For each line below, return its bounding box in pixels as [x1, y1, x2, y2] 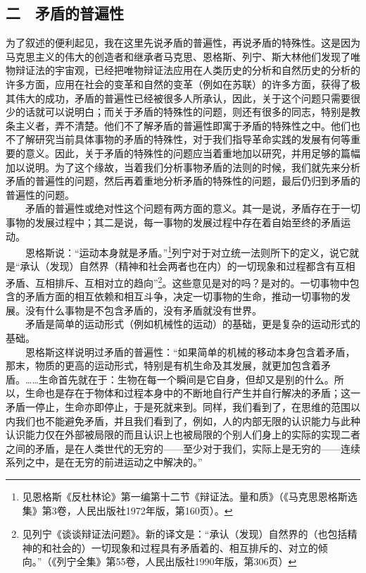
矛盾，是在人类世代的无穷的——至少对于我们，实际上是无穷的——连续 [34, 440, 360, 455]
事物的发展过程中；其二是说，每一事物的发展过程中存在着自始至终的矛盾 [6, 214, 341, 229]
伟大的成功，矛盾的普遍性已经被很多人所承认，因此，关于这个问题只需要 [15, 90, 351, 105]
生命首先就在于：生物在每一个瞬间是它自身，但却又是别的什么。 [38, 371, 334, 386]
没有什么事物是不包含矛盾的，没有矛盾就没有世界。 [25, 302, 262, 317]
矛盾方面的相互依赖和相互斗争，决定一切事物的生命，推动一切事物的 [25, 289, 341, 304]
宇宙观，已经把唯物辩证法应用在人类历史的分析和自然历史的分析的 [54, 63, 360, 78]
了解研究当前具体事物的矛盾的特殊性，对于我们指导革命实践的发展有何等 [15, 132, 351, 147]
